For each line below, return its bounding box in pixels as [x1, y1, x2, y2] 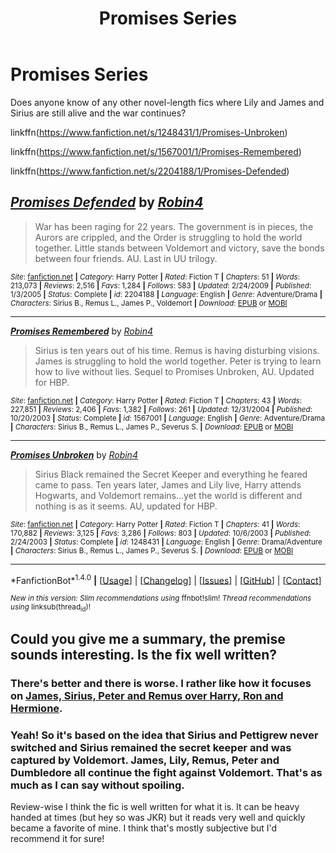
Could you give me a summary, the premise [10, 631, 286, 648]
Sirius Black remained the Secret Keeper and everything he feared [34, 468, 308, 480]
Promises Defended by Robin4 [10, 194, 204, 211]
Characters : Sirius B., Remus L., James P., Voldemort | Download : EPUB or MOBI [10, 298, 288, 308]
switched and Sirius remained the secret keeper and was [10, 740, 292, 754]
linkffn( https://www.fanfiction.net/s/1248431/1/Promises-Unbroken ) [10, 126, 288, 138]
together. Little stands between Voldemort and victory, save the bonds [34, 242, 325, 254]
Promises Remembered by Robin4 [10, 325, 154, 337]
